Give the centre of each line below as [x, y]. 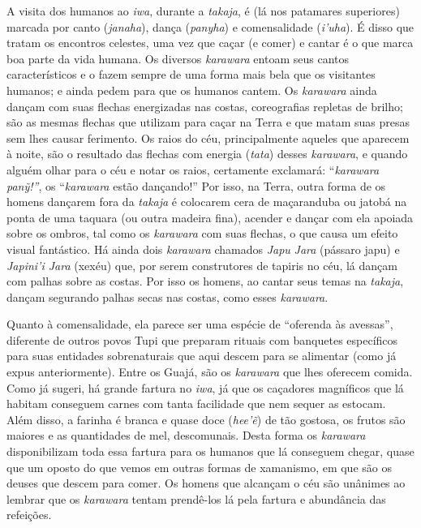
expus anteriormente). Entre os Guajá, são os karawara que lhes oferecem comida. [210, 372]
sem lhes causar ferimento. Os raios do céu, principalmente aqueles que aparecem [208, 137]
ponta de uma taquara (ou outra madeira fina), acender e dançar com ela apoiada [210, 217]
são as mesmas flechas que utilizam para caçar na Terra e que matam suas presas [208, 122]
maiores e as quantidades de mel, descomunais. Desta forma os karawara [186, 435]
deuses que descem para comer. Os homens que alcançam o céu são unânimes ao [206, 483]
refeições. [29, 515]
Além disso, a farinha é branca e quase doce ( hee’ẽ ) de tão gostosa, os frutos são [206, 419]
